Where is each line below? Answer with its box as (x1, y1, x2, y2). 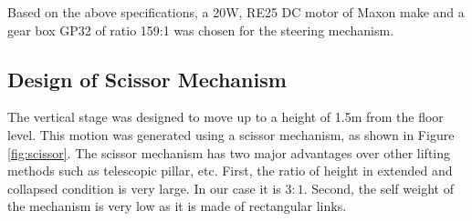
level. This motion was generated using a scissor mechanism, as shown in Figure (7, 125, 455, 144)
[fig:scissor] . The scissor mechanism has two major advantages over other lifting (7, 143, 451, 162)
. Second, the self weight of (303, 178, 454, 197)
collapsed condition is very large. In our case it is (7, 178, 281, 197)
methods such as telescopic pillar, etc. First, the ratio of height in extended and (7, 161, 453, 180)
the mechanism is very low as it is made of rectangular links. (7, 196, 347, 216)
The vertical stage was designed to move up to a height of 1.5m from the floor (7, 107, 444, 126)
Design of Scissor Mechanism (7, 65, 287, 93)
